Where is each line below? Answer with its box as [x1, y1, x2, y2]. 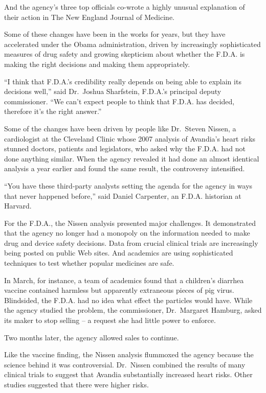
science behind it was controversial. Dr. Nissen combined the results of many [4, 359, 246, 369]
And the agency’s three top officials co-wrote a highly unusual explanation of [4, 2, 245, 12]
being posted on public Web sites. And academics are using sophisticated [4, 247, 233, 258]
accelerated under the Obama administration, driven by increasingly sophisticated [4, 38, 261, 49]
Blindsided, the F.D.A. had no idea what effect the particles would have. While [4, 294, 253, 305]
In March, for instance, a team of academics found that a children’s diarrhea [4, 274, 244, 285]
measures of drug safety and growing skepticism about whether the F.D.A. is [4, 49, 245, 59]
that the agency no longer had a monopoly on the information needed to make [4, 227, 250, 238]
